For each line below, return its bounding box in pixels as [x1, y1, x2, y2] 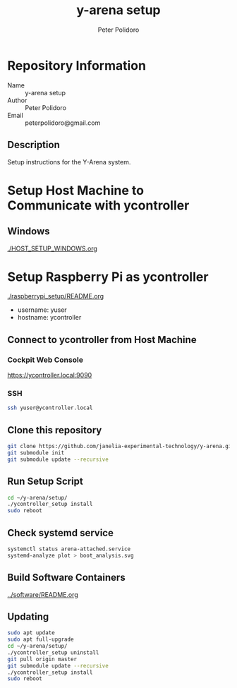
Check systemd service [7, 526, 114, 538]
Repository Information [7, 57, 147, 73]
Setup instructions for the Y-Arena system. [7, 157, 131, 166]
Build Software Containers [7, 572, 126, 584]
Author [7, 96, 28, 104]
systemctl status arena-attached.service [7, 545, 131, 553]
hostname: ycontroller [17, 313, 82, 322]
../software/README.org [7, 590, 79, 598]
